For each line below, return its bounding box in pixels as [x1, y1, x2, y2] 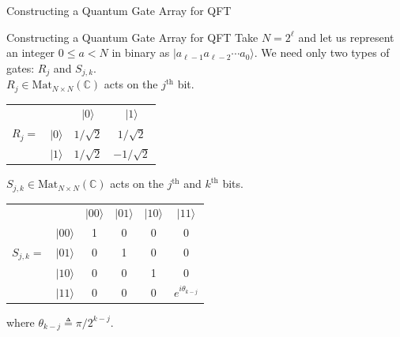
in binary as [111, 44, 170, 61]
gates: [6, 59, 35, 76]
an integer [6, 44, 55, 61]
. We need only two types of [254, 44, 390, 61]
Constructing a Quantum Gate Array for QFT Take [6, 28, 258, 45]
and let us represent [298, 28, 394, 45]
